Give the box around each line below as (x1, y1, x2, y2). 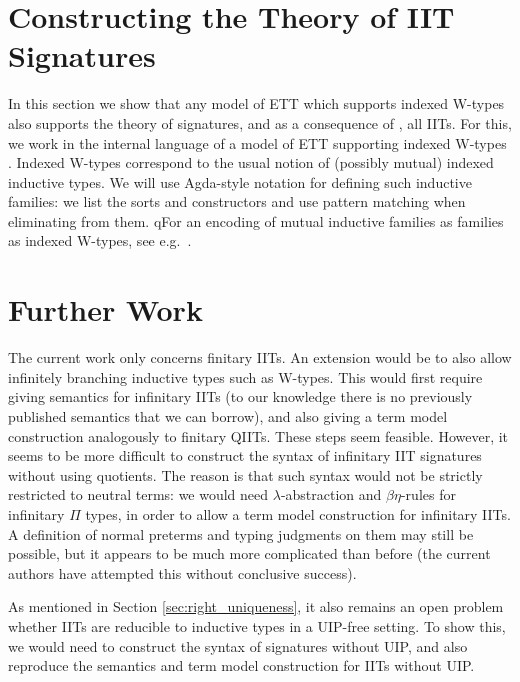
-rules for (400, 484, 456, 505)
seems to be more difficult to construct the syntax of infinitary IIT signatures (8, 445, 482, 466)
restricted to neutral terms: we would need (8, 484, 269, 505)
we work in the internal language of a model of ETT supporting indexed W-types (8, 132, 507, 153)
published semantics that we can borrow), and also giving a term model (8, 405, 448, 426)
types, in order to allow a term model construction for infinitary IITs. (85, 503, 511, 524)
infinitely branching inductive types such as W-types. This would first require (8, 366, 483, 387)
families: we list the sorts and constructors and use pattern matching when (8, 191, 466, 212)
